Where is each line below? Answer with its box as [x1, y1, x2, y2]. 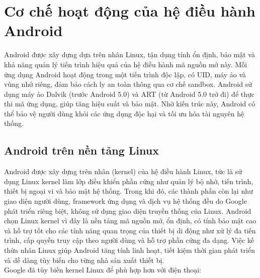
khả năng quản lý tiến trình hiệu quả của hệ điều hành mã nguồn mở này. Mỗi [4, 59, 247, 69]
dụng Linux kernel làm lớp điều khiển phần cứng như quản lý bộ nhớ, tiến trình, [4, 176, 253, 186]
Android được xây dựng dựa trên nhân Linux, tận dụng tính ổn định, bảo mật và [4, 49, 255, 60]
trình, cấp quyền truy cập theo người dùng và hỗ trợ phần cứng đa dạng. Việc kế [4, 235, 254, 245]
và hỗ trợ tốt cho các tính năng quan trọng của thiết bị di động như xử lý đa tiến [4, 225, 256, 235]
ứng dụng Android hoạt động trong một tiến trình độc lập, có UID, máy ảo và [4, 69, 246, 79]
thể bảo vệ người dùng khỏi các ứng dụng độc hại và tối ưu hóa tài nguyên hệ [4, 108, 244, 118]
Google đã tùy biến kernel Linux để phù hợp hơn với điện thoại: [4, 264, 201, 275]
